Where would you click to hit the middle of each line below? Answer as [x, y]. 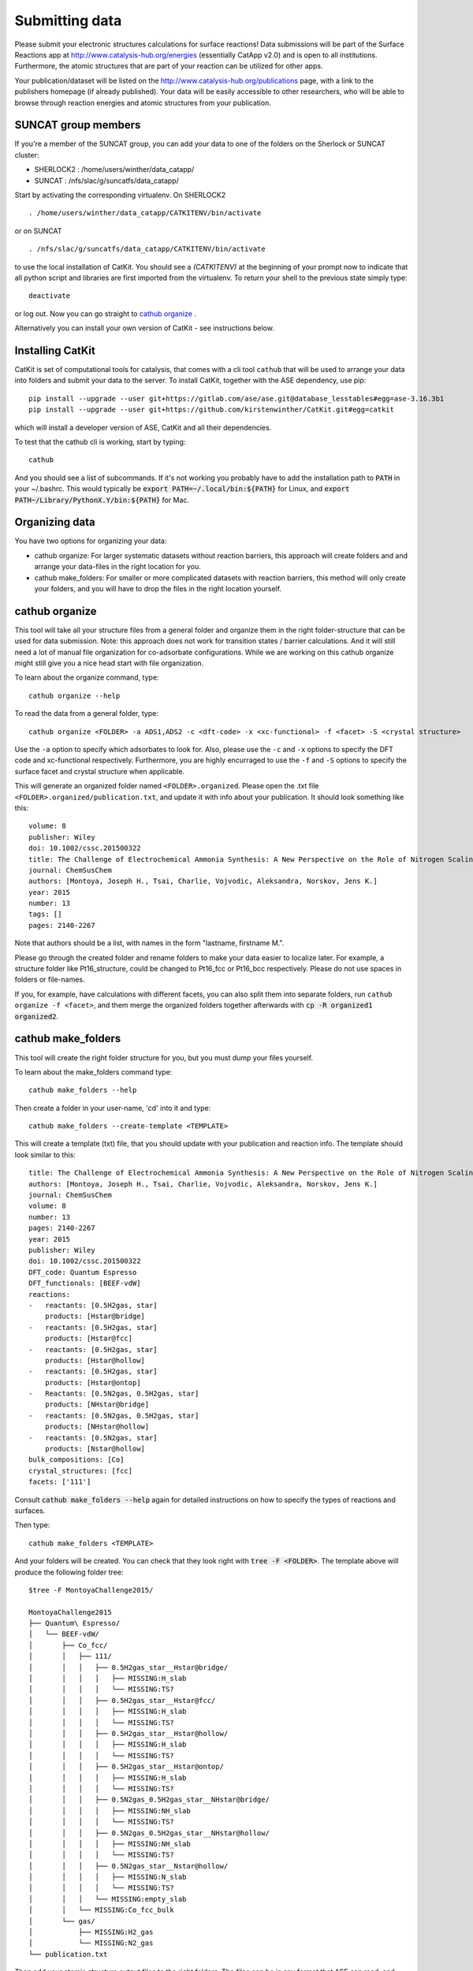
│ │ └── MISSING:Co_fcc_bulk [102, 1910]
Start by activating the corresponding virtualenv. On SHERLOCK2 [120, 195]
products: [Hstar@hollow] [95, 1360]
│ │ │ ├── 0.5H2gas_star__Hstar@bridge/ [128, 1667]
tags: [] [45, 914]
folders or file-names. [50, 980]
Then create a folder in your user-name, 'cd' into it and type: [113, 1108]
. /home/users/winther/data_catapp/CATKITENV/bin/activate [145, 213]
